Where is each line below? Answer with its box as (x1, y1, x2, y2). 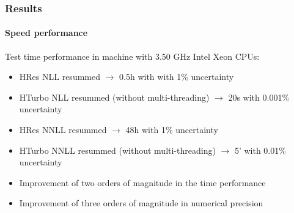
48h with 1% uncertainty (125, 123, 218, 136)
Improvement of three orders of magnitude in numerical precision (19, 197, 263, 209)
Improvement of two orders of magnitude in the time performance (19, 176, 266, 189)
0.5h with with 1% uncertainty (119, 70, 234, 83)
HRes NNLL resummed (19, 123, 107, 136)
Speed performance (5, 26, 88, 39)
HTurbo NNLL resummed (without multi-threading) (19, 143, 216, 156)
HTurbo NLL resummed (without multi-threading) (19, 90, 210, 103)
